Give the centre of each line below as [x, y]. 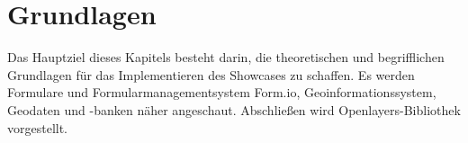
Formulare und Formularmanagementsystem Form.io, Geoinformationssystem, [222, 92]
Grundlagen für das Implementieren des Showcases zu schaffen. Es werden [211, 74]
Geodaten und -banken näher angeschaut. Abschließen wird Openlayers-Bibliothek [234, 109]
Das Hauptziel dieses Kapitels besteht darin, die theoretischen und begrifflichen [226, 57]
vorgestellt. [38, 127]
